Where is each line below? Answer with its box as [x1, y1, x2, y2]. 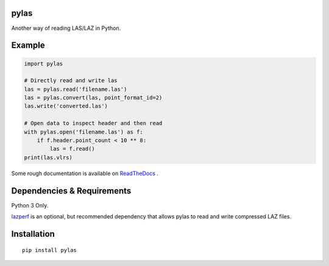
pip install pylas [22, 246, 77, 253]
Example [11, 40, 45, 51]
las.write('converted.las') [24, 102, 108, 110]
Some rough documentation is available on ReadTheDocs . [11, 170, 158, 177]
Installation [11, 229, 55, 239]
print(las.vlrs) [24, 154, 73, 161]
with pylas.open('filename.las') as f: [24, 128, 143, 135]
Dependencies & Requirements [11, 185, 132, 196]
